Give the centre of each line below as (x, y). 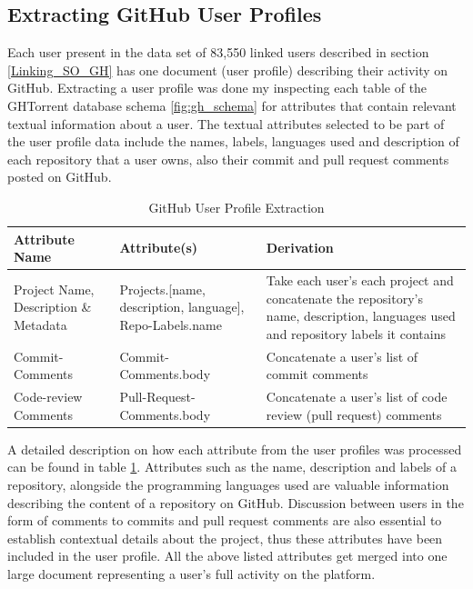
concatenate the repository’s (344, 298)
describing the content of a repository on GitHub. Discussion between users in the (236, 502)
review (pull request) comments (354, 414)
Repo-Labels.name (171, 324)
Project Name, (54, 289)
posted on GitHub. (60, 177)
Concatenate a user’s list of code (357, 397)
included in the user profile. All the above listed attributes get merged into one (227, 556)
